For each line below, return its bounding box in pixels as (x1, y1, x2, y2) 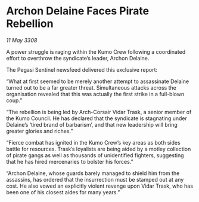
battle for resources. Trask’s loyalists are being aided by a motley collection (6, 145, 191, 152)
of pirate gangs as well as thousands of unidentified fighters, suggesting (6, 151, 184, 159)
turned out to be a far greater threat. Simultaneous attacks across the (6, 84, 177, 91)
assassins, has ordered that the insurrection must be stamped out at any (6, 176, 184, 183)
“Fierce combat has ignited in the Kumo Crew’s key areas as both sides (6, 139, 181, 146)
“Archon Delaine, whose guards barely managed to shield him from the (6, 169, 180, 177)
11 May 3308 (6, 36, 38, 44)
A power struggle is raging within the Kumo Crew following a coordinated (6, 48, 186, 55)
